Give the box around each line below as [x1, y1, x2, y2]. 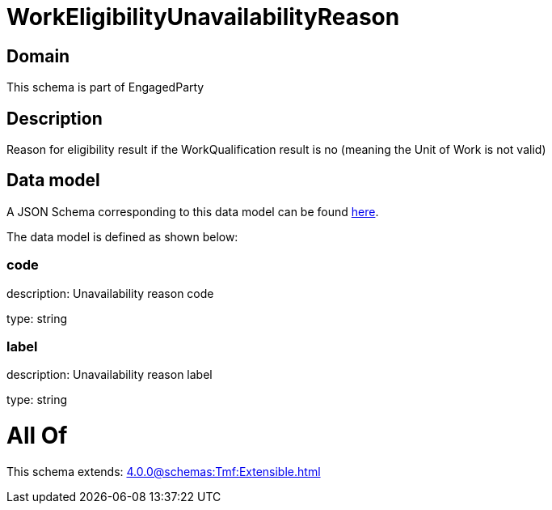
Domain [6, 45, 70, 66]
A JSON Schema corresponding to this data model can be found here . [6, 204, 379, 219]
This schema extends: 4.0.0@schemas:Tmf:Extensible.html [6, 464, 321, 478]
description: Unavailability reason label [6, 368, 213, 382]
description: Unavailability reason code [6, 286, 214, 300]
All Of [6, 422, 68, 450]
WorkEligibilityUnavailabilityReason [6, 3, 400, 31]
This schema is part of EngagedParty [6, 80, 204, 95]
